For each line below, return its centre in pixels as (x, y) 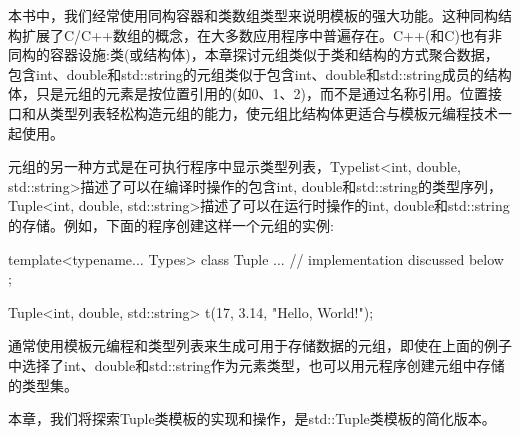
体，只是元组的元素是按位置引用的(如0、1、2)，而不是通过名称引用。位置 (248, 93)
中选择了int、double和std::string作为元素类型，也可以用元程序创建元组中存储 (256, 364)
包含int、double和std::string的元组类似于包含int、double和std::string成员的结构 (260, 73)
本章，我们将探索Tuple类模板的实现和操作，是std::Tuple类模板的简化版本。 (252, 418)
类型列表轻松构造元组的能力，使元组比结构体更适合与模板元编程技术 (273, 112)
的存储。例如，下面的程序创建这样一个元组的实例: (171, 224)
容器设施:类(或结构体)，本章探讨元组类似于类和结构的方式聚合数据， (274, 54)
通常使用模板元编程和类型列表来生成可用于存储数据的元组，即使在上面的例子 (260, 345)
